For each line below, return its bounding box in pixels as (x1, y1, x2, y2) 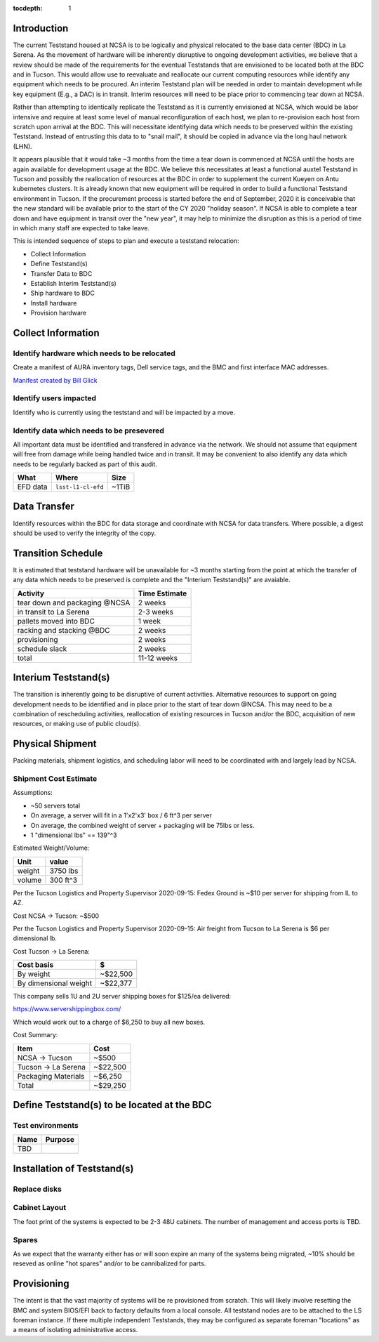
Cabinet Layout (13, 1203, 67, 1213)
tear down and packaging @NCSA (17, 598, 131, 607)
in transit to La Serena (17, 607, 91, 617)
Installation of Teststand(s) (13, 1162, 134, 1174)
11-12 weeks (138, 653, 178, 663)
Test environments (13, 1121, 79, 1131)
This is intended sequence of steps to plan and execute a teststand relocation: (13, 237, 240, 245)
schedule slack (17, 643, 67, 653)
